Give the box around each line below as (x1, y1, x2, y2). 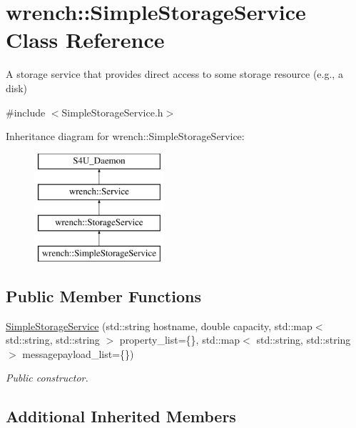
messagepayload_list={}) (22, 346, 134, 361)
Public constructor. (6, 370, 88, 385)
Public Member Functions (6, 284, 201, 307)
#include (6, 104, 46, 119)
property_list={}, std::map (119, 332, 240, 347)
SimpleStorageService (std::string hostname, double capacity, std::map (6, 318, 312, 333)
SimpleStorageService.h (61, 104, 163, 119)
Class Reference (6, 25, 165, 54)
